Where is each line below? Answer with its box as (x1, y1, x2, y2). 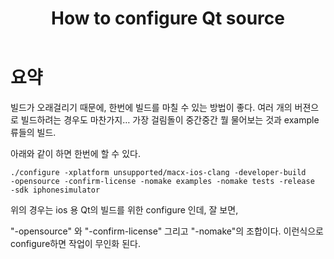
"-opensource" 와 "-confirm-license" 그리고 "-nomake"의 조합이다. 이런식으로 (10, 225, 324, 237)
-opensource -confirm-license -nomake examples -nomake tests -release (10, 176, 315, 186)
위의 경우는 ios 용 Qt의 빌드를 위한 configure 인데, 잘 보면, (10, 203, 239, 216)
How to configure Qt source (51, 7, 285, 30)
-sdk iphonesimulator (10, 185, 101, 195)
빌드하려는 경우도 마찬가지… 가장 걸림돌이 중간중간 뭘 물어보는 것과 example (20, 113, 320, 126)
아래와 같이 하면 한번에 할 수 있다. (10, 147, 141, 159)
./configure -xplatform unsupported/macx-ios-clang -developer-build (10, 167, 307, 177)
